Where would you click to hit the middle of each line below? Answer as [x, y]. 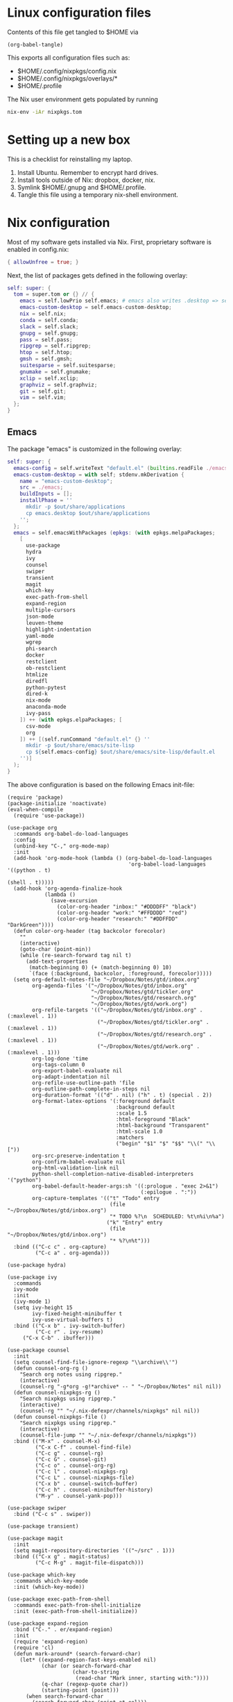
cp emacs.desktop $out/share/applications [88, 513]
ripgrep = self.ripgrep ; [55, 346]
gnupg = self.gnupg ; [49, 333]
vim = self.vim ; [43, 398]
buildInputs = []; [46, 494]
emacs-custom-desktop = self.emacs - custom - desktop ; [96, 307]
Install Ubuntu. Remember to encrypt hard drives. [88, 172]
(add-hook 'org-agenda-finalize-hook [68, 888]
